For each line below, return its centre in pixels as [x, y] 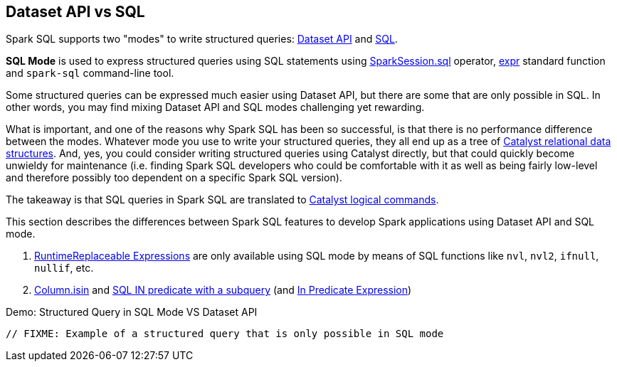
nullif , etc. [64, 268]
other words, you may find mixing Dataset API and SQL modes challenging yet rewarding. [215, 107]
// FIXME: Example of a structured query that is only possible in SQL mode [225, 334]
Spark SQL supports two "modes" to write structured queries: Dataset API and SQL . [202, 39]
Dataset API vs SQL [75, 12]
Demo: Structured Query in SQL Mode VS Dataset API [132, 312]
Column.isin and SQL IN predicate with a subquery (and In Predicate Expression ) [223, 290]
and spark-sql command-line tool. [90, 73]
